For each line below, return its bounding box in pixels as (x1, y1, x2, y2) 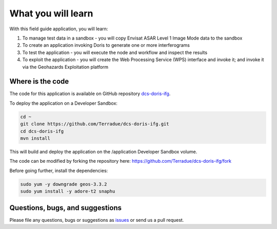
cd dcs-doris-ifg (20, 128, 64, 134)
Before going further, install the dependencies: (9, 167, 108, 174)
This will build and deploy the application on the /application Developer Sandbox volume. (9, 148, 197, 155)
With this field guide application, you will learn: (9, 26, 108, 32)
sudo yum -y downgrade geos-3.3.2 (20, 181, 107, 187)
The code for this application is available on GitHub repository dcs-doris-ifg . (9, 90, 171, 97)
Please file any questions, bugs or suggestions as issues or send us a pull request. (9, 217, 184, 223)
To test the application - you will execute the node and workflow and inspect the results (22, 49, 208, 55)
